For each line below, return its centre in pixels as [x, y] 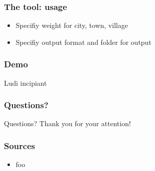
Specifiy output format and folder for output [83, 42]
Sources [20, 145]
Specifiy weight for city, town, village [72, 25]
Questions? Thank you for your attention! [68, 123]
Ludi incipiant [26, 83]
